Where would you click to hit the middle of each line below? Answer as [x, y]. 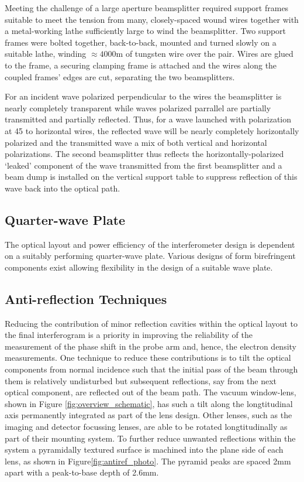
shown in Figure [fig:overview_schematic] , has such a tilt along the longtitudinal [149, 403]
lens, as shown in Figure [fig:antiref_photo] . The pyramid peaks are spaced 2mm [148, 461]
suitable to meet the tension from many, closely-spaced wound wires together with [152, 19]
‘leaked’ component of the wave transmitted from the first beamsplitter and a [144, 165]
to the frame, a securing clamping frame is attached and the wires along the [141, 65]
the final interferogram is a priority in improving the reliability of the [129, 335]
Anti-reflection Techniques [86, 298]
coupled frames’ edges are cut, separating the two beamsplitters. [120, 76]
